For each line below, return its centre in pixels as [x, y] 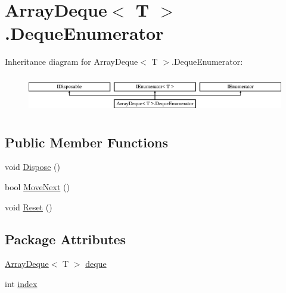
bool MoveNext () [37, 187]
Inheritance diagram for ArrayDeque [71, 62]
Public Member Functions [86, 142]
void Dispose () [32, 167]
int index [21, 283]
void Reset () [29, 207]
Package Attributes [66, 239]
